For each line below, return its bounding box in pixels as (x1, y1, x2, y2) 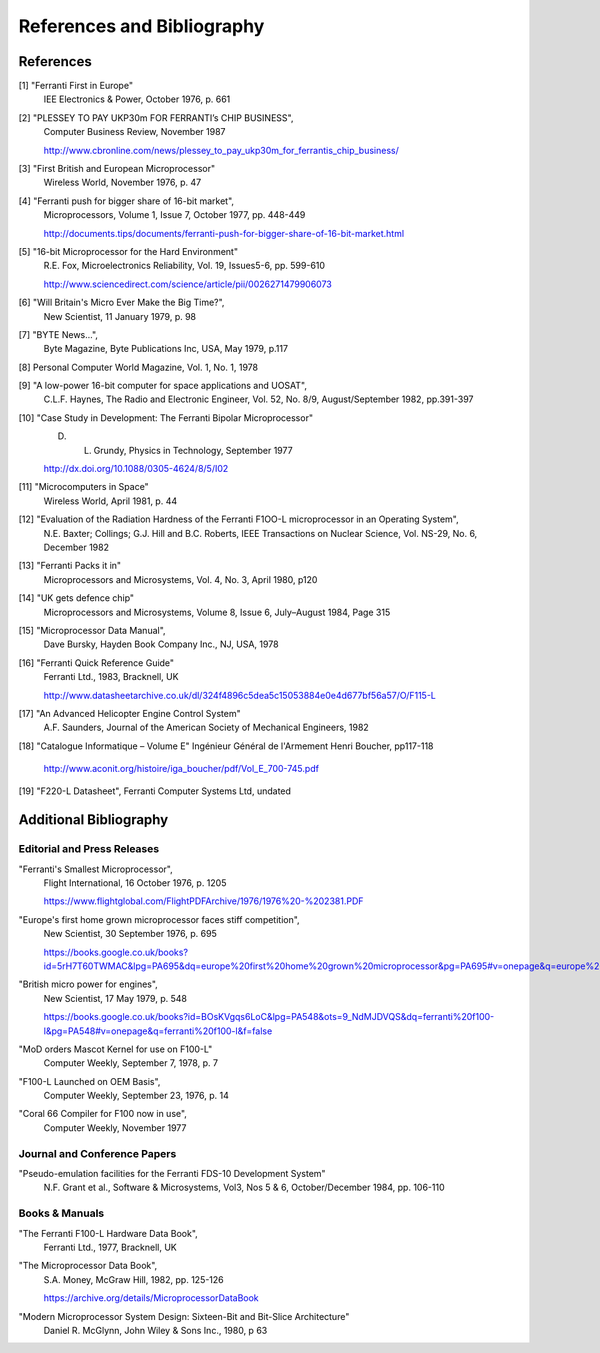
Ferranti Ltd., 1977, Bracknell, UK (43, 1241, 177, 1253)
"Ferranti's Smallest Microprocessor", (18, 863, 174, 875)
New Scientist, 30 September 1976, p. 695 (43, 928, 217, 940)
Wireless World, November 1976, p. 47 (43, 176, 202, 189)
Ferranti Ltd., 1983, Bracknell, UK (43, 671, 179, 683)
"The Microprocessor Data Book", (18, 1260, 158, 1272)
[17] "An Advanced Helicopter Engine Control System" (18, 707, 241, 719)
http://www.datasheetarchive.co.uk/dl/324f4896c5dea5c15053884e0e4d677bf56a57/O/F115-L (43, 689, 437, 701)
